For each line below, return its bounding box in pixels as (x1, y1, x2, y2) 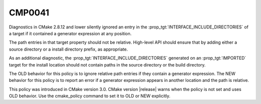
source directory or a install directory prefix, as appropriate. (9, 46, 128, 52)
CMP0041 (9, 7, 49, 18)
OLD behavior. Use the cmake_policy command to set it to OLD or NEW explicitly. (9, 93, 171, 99)
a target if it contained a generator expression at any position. (9, 30, 132, 36)
